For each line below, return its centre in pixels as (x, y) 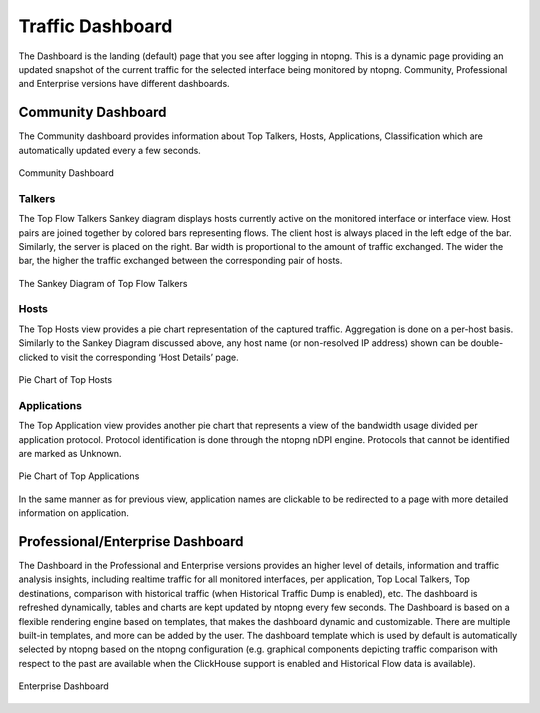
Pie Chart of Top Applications (79, 476)
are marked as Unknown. (70, 453)
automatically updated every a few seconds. (110, 150)
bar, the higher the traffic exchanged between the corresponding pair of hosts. (180, 261)
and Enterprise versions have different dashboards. (124, 84)
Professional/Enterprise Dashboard (131, 541)
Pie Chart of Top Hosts (65, 380)
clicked (33, 357)
